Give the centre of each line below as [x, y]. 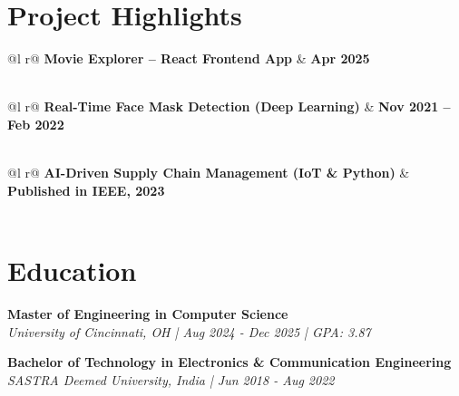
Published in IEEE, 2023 [86, 190]
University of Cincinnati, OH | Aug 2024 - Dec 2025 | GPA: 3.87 [189, 331]
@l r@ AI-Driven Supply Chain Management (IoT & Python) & [209, 173]
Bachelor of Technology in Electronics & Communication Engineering [229, 362]
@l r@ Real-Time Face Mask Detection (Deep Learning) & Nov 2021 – [229, 106]
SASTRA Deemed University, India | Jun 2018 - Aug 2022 [171, 379]
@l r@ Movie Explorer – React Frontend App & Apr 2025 [189, 58]
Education [72, 270]
